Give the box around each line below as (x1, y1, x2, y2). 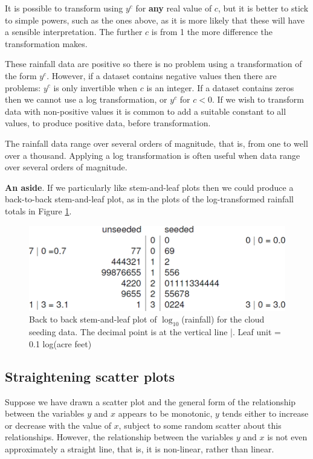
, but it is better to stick (218, 2, 309, 14)
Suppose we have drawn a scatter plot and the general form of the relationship (5, 395, 296, 408)
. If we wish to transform (212, 93, 304, 106)
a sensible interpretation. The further (5, 25, 143, 38)
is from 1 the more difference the (151, 25, 273, 38)
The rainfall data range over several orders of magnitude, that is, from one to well (5, 136, 308, 149)
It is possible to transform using (5, 2, 123, 14)
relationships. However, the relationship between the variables (5, 431, 234, 443)
